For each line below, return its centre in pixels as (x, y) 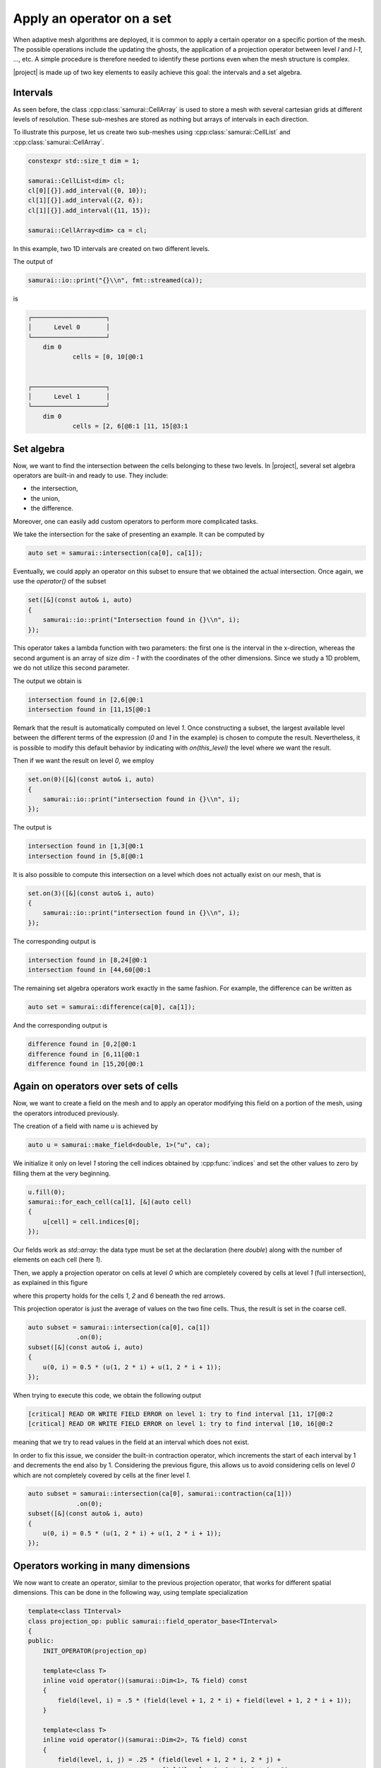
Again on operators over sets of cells (96, 1087)
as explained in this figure (50, 1283)
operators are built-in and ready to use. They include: (91, 476)
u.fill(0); (47, 1192)
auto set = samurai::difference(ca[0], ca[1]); (111, 1007)
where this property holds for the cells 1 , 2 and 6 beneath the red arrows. (119, 1296)
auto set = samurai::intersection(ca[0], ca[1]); (115, 553)
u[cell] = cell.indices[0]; (91, 1221)
